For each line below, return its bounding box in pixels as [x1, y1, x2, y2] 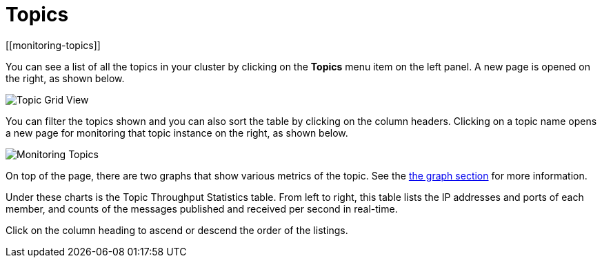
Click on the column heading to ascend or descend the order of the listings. [6, 224, 348, 236]
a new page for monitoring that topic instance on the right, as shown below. [6, 126, 348, 139]
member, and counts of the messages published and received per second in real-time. [6, 202, 398, 215]
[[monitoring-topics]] [6, 39, 101, 51]
